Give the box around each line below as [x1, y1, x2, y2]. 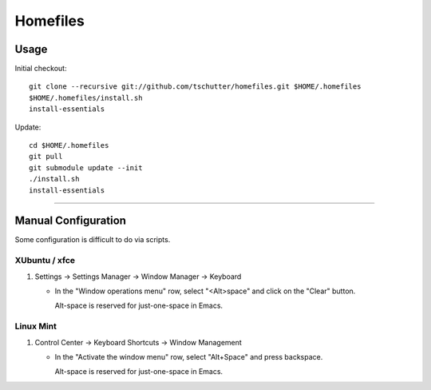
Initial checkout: [14, 64, 67, 74]
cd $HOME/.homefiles [29, 141, 109, 150]
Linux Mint [14, 320, 57, 332]
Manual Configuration [14, 214, 127, 228]
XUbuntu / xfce [14, 255, 76, 266]
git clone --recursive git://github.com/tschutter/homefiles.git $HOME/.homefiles [29, 82, 362, 91]
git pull [29, 152, 63, 161]
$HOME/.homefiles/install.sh [29, 93, 143, 102]
